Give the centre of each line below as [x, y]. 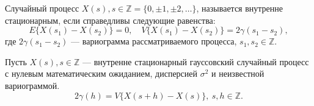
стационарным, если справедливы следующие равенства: [110, 20]
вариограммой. [32, 85]
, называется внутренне [240, 8]
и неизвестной [238, 73]
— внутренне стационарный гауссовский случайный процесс [196, 61]
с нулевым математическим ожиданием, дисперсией [101, 73]
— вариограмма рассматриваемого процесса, [154, 41]
